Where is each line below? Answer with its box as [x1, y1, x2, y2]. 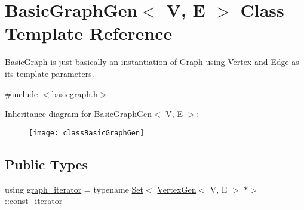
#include [5, 87, 38, 100]
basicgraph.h [51, 87, 98, 100]
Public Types [5, 155, 88, 173]
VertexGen [157, 183, 196, 195]
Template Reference [5, 21, 173, 45]
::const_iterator [5, 194, 63, 207]
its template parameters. [5, 67, 94, 79]
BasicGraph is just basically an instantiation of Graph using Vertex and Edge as [5, 55, 299, 68]
